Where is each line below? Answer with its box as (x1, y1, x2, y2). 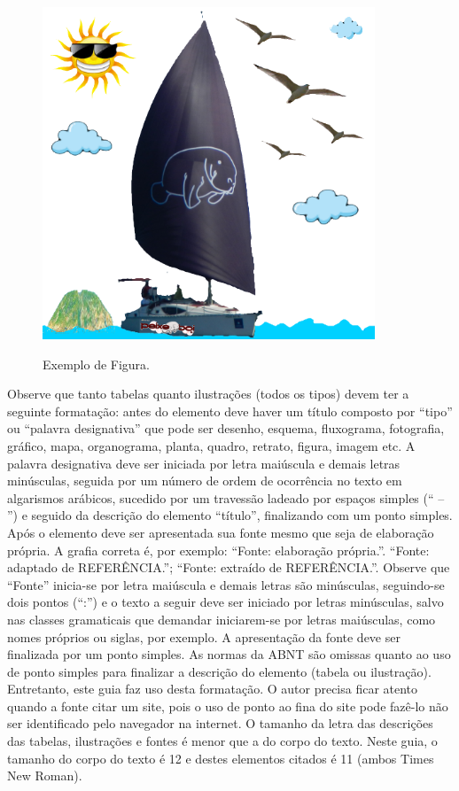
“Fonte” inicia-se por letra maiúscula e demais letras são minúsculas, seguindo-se (7, 575, 445, 593)
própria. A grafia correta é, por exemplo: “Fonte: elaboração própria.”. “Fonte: (7, 540, 430, 559)
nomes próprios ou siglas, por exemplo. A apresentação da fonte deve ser (7, 627, 401, 646)
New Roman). (7, 766, 82, 785)
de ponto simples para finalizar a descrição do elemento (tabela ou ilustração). (7, 662, 432, 680)
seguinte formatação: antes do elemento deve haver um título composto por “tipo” (7, 401, 453, 420)
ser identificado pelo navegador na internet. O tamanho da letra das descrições (7, 714, 433, 733)
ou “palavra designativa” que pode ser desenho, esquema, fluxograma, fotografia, (7, 419, 445, 438)
